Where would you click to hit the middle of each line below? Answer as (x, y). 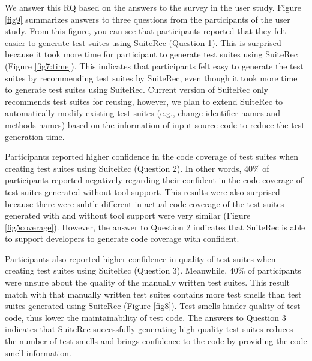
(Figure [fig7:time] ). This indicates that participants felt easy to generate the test (154, 66)
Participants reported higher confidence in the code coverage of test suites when (152, 157)
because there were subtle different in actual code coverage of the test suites (145, 203)
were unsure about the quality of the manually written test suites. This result (148, 282)
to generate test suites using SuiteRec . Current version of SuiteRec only (137, 90)
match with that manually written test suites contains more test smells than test (153, 294)
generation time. (35, 136)
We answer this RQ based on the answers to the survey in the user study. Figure (153, 7)
